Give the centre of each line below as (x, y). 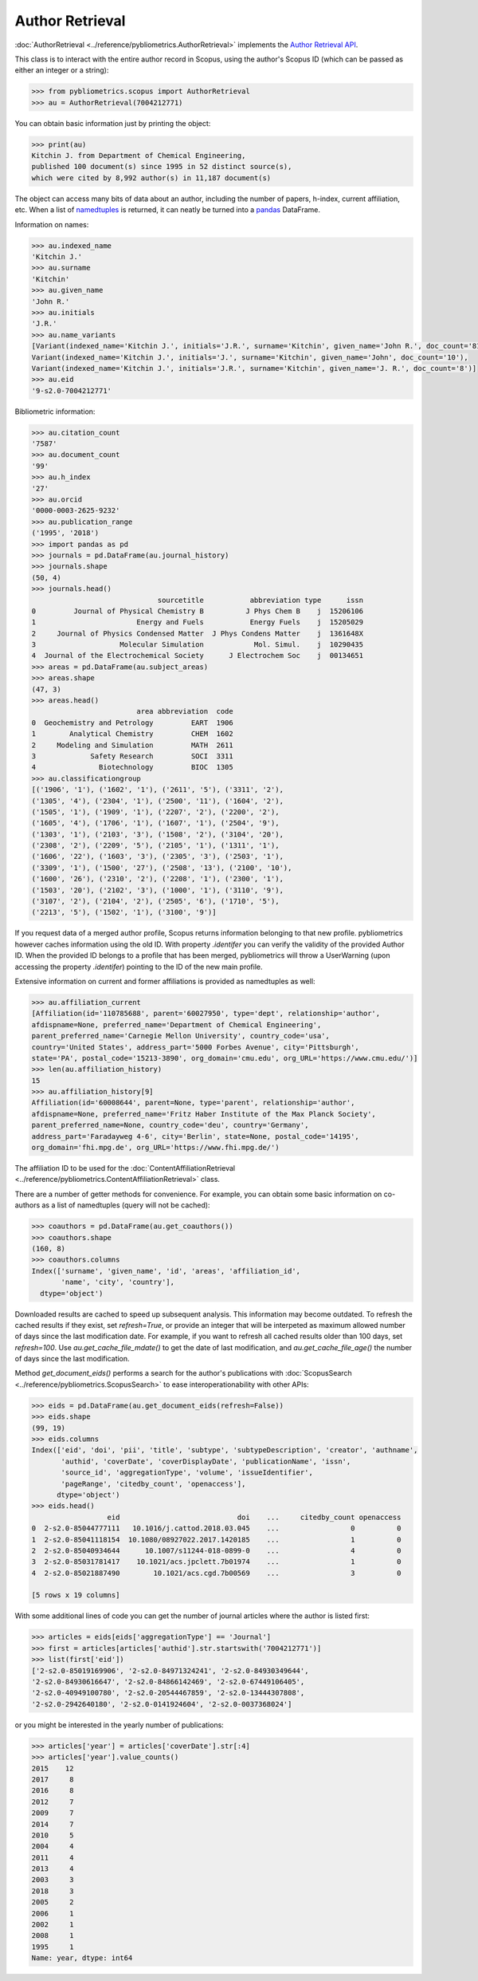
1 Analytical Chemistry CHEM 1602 (133, 734)
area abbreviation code (185, 711)
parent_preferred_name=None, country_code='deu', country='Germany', (170, 1125)
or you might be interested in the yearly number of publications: (119, 1725)
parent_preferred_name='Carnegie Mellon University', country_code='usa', (181, 1036)
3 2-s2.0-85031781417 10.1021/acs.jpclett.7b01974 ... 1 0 (216, 1562)
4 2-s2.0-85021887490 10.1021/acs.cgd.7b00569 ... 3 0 (216, 1573)
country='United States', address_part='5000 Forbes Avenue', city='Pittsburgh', (196, 1047)
